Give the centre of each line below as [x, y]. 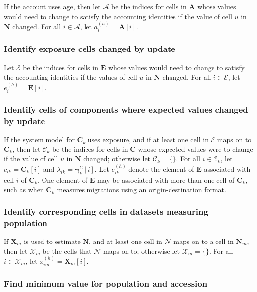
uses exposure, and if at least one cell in [148, 139]
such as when [24, 189]
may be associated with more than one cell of [166, 179]
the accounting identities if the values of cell [71, 77]
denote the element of [161, 169]
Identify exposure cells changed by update [90, 49]
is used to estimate [52, 241]
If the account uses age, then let [52, 6]
